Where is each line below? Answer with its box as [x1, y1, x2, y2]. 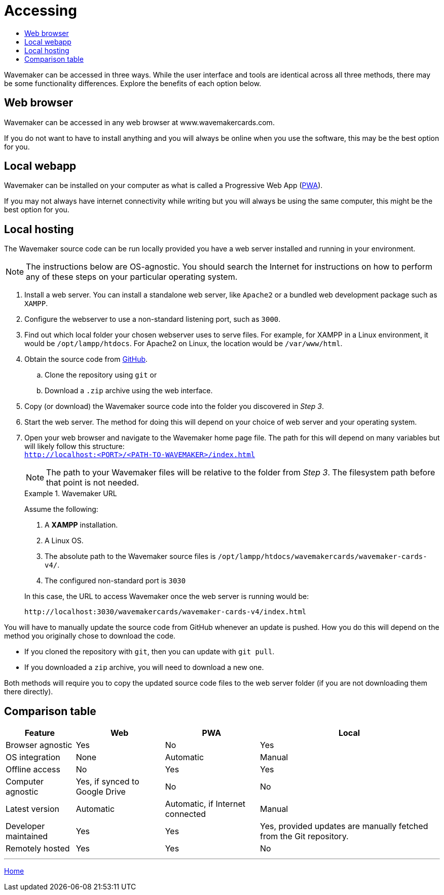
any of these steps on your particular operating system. [26, 272, 238, 282]
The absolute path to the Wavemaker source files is [45, 552, 216, 561]
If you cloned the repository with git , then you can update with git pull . [24, 647, 275, 656]
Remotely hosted [6, 843, 70, 854]
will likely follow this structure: [24, 442, 125, 451]
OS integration [6, 752, 60, 763]
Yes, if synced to [76, 776, 139, 787]
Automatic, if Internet [165, 799, 245, 809]
